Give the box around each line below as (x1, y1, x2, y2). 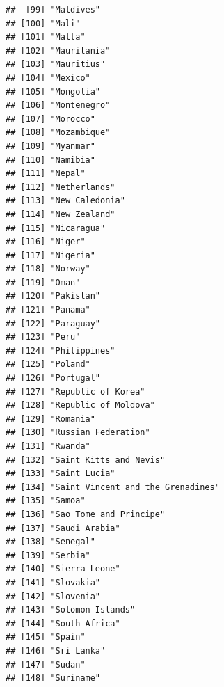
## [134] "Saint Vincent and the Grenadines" (6, 482, 220, 492)
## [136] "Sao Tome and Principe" (6, 509, 166, 519)
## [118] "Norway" (6, 264, 90, 274)
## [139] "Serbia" (6, 550, 90, 560)
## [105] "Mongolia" (6, 86, 101, 97)
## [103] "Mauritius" (6, 59, 106, 70)
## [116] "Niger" (6, 237, 86, 247)
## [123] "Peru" (6, 332, 81, 342)
